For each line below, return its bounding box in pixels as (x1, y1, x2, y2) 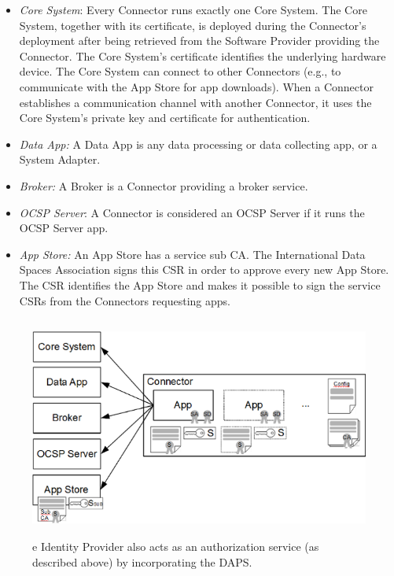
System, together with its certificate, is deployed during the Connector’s (19, 17, 366, 33)
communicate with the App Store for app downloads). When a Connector (19, 78, 374, 94)
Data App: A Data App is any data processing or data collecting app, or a (19, 135, 377, 152)
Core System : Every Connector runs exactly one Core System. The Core (19, 2, 367, 17)
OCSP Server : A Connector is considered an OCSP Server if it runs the (19, 204, 365, 220)
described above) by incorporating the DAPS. (32, 553, 252, 570)
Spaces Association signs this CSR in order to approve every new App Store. (19, 261, 389, 278)
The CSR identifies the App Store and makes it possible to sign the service (19, 276, 381, 293)
